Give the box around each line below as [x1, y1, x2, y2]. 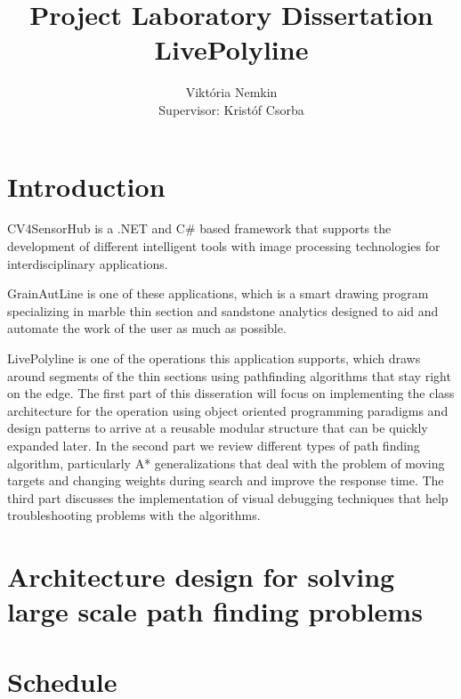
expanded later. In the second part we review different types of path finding [7, 435, 420, 454]
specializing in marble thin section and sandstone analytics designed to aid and [7, 301, 439, 320]
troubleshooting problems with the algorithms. [7, 506, 261, 524]
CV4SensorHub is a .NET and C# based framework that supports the [7, 219, 392, 238]
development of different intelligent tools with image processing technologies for [7, 237, 441, 256]
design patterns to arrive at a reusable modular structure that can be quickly [7, 419, 428, 437]
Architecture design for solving [7, 558, 395, 595]
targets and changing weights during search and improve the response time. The [7, 471, 444, 490]
